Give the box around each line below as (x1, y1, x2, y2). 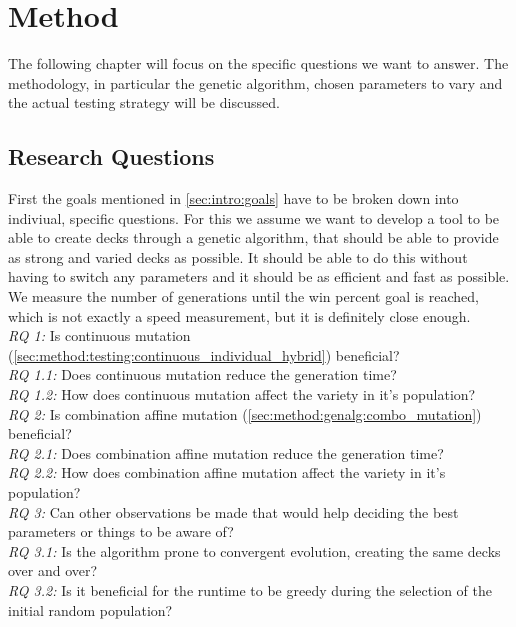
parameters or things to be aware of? (8, 521, 234, 542)
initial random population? (8, 599, 173, 620)
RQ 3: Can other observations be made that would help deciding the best (8, 501, 459, 522)
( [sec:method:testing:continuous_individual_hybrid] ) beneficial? (8, 344, 400, 365)
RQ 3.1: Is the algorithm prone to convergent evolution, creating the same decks (8, 540, 501, 561)
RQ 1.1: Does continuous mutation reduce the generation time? (8, 364, 397, 385)
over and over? (8, 560, 98, 581)
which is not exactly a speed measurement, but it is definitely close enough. (8, 305, 471, 326)
